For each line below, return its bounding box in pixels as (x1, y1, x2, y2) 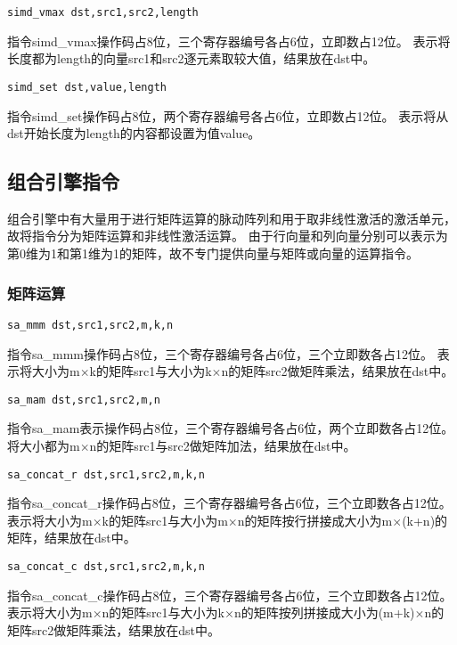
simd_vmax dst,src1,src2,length (7, 6, 199, 19)
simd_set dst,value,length (7, 80, 167, 94)
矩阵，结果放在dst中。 (7, 528, 136, 547)
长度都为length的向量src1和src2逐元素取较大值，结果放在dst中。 (7, 49, 376, 68)
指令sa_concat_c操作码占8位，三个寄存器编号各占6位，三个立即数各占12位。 (7, 585, 453, 604)
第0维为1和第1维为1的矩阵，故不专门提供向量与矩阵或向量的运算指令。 (7, 244, 419, 263)
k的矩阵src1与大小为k (89, 362, 212, 380)
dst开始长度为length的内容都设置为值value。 (7, 124, 261, 143)
